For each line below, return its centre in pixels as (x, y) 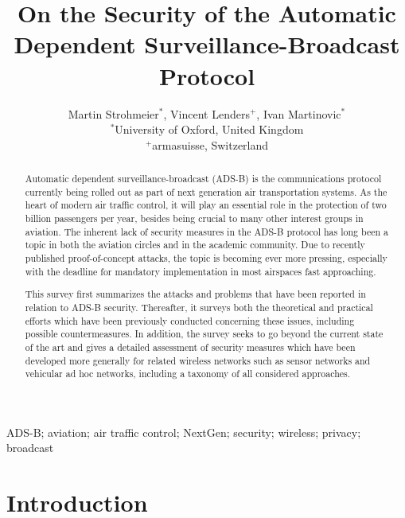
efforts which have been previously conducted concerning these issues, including (190, 320)
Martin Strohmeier (113, 113)
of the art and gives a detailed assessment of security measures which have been (190, 347)
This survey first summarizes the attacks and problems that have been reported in (195, 294)
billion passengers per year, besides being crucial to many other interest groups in (194, 218)
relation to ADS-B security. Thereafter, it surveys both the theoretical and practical (199, 307)
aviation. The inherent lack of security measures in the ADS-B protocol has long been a (206, 231)
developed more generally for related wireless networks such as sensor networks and (198, 360)
